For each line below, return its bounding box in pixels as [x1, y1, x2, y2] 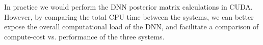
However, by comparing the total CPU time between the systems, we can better [4, 11, 254, 22]
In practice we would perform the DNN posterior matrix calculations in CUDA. [4, 2, 253, 12]
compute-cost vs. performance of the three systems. [4, 31, 165, 41]
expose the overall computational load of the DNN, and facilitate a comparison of [4, 21, 259, 32]
